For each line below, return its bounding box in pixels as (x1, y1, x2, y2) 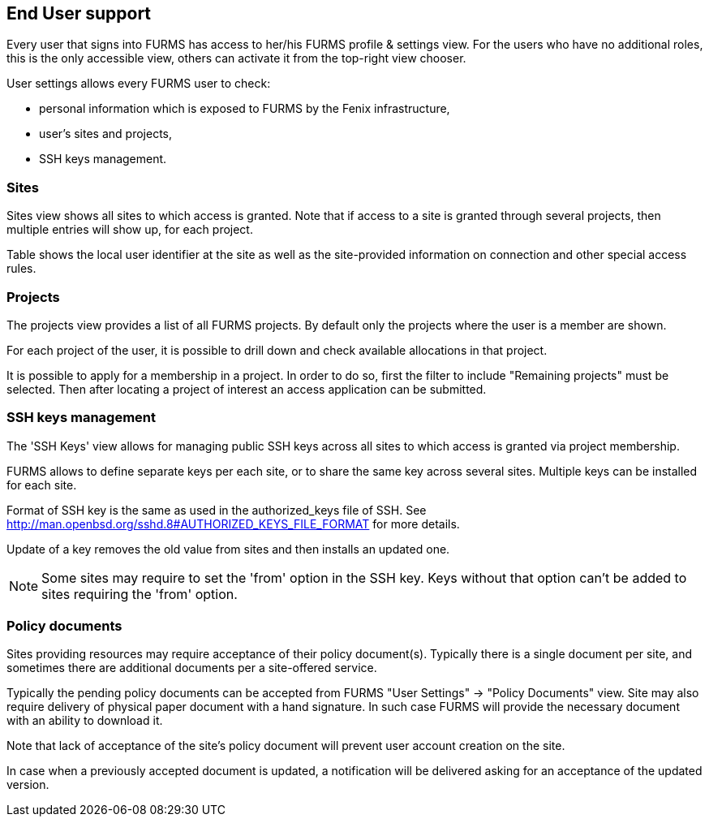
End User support (6, 3, 152, 24)
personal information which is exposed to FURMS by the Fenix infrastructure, (39, 101, 450, 116)
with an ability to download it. (6, 713, 163, 728)
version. (6, 778, 49, 792)
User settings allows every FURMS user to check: (6, 76, 271, 91)
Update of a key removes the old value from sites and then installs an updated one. (6, 541, 450, 556)
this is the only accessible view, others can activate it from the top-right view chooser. (6, 51, 466, 66)
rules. (6, 261, 37, 276)
